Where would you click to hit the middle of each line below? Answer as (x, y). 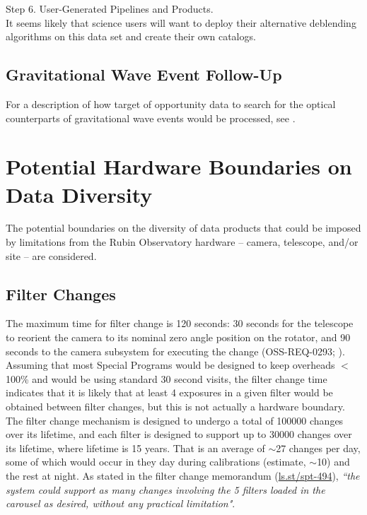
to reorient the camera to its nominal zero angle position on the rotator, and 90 (178, 337)
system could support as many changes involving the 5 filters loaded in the (165, 489)
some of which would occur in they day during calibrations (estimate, (156, 462)
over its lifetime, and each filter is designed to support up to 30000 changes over (179, 434)
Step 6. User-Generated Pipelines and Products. (110, 8)
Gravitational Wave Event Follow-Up (144, 75)
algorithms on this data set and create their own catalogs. (131, 36)
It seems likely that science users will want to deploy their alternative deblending (181, 22)
